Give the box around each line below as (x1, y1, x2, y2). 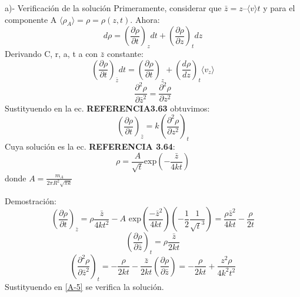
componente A (5, 13, 57, 25)
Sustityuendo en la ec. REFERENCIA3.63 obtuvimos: (5, 102, 210, 114)
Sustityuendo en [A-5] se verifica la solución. (5, 280, 164, 292)
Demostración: (5, 194, 56, 207)
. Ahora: (130, 13, 160, 25)
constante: (107, 48, 144, 60)
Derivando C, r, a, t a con (5, 48, 98, 60)
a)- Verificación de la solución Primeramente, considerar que (5, 2, 222, 14)
